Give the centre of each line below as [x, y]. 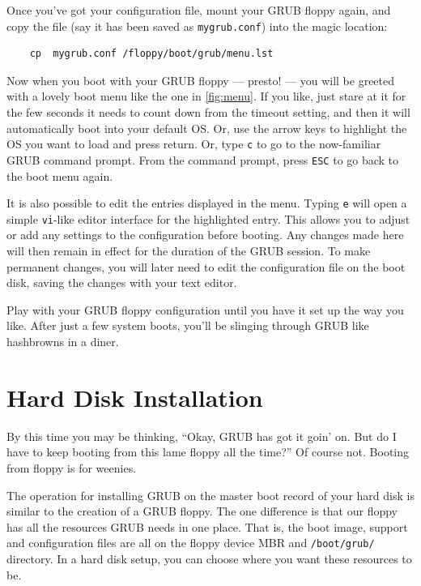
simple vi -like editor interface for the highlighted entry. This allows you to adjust [208, 218]
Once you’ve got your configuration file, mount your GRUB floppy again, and [199, 10]
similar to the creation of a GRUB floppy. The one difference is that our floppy [202, 511]
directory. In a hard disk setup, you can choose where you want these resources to [209, 558]
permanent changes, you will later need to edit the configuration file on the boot [206, 266]
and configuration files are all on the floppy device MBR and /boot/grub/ [191, 543]
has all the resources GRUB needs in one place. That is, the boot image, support [207, 526]
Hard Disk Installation [135, 397]
